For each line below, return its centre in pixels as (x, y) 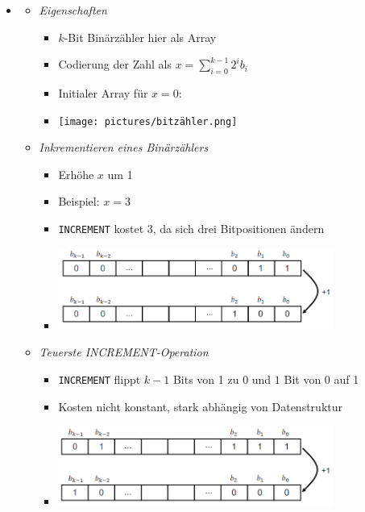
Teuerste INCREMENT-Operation (124, 352)
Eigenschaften (73, 10)
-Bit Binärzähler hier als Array (140, 37)
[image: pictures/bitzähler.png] (148, 121)
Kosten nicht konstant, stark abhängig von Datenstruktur (200, 406)
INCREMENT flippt (100, 379)
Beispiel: (79, 201)
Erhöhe (76, 174)
